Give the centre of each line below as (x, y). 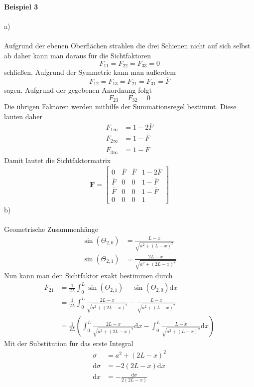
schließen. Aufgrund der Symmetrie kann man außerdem (90, 72)
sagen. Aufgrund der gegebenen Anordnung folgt (78, 90)
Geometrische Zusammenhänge (51, 229)
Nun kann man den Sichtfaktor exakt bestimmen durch (88, 276)
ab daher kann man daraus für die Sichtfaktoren (78, 55)
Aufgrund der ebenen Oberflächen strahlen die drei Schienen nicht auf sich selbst (127, 46)
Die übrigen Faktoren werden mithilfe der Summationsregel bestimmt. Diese (120, 106)
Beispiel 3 (21, 6)
